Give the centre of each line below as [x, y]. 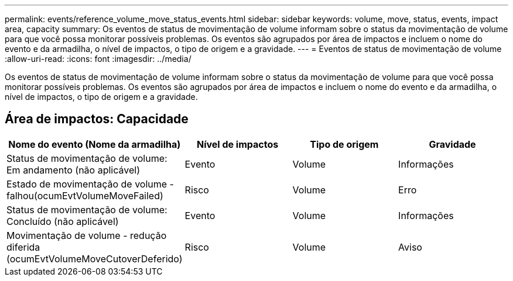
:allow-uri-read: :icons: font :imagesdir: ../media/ [98, 59]
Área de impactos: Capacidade [97, 119]
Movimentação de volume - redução [87, 235]
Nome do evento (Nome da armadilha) [95, 144]
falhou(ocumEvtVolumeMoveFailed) [85, 195]
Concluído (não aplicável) [63, 221]
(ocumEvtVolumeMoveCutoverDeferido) [95, 259]
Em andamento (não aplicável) [73, 170]
